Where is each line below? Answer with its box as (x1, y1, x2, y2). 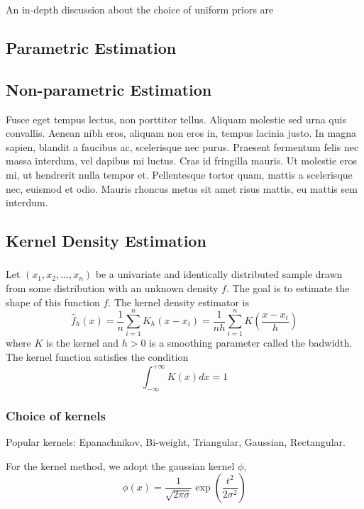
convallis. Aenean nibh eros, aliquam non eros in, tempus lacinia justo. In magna (6, 125, 356, 140)
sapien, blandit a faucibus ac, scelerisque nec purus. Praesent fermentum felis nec (6, 139, 359, 154)
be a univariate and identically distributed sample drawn (95, 267, 343, 281)
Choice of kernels (6, 406, 106, 424)
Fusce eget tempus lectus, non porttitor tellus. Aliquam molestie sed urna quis (6, 111, 346, 126)
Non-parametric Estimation (6, 78, 212, 100)
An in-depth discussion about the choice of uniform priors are (6, 2, 274, 16)
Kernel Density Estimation (6, 230, 206, 252)
